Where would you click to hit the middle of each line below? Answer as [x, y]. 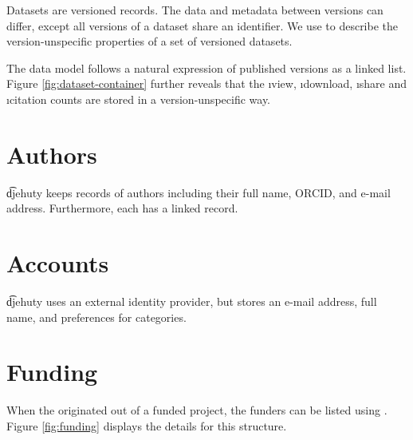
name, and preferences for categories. [96, 317]
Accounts [58, 263]
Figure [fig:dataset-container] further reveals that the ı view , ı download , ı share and [207, 83]
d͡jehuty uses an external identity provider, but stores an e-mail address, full [192, 301]
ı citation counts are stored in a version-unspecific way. [138, 99]
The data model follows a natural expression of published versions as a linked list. [206, 67]
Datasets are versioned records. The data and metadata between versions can [195, 10]
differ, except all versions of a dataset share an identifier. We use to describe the [203, 25]
